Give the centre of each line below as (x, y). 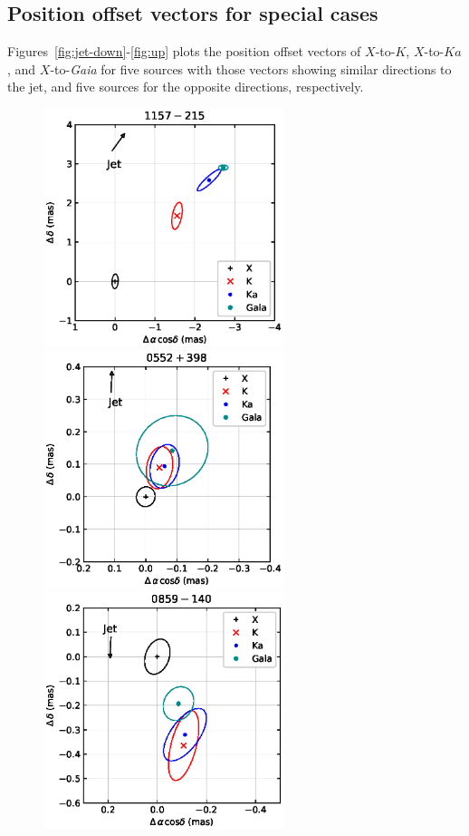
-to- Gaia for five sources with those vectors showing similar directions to (251, 68)
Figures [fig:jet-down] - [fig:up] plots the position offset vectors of (184, 51)
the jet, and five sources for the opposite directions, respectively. (186, 87)
